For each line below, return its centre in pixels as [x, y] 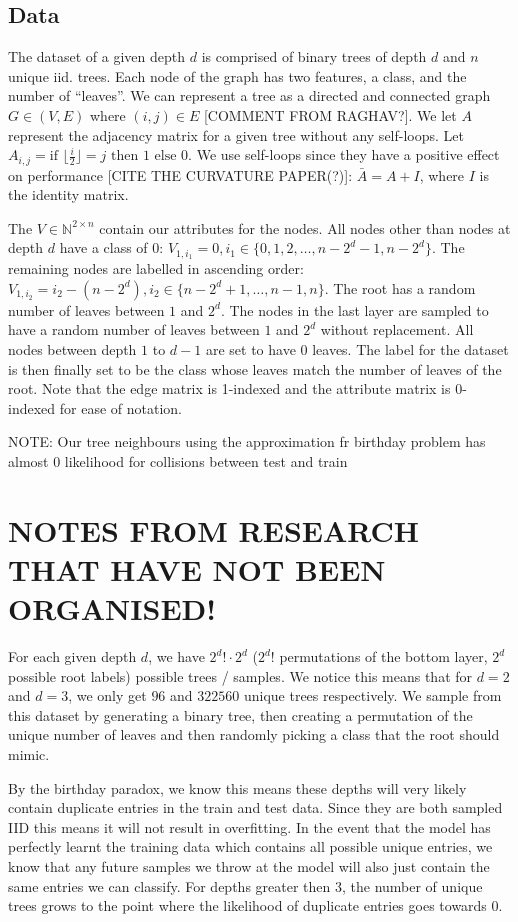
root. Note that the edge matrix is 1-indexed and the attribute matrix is [229, 388]
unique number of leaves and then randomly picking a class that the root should [254, 734]
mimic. [29, 754]
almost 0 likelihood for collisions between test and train [178, 461]
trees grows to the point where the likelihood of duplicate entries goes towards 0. [255, 905]
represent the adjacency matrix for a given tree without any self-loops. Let [236, 134]
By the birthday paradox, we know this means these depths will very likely [237, 787]
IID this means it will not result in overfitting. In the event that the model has [249, 826]
